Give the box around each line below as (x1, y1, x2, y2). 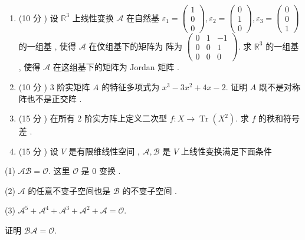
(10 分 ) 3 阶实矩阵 (18, 80, 90, 93)
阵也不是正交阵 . (18, 92, 82, 104)
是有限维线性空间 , (68, 144, 140, 157)
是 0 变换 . (81, 165, 121, 177)
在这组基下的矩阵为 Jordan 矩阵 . (53, 61, 179, 73)
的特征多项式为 (101, 80, 160, 93)
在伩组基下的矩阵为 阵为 (88, 40, 183, 52)
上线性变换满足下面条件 (181, 144, 272, 157)
